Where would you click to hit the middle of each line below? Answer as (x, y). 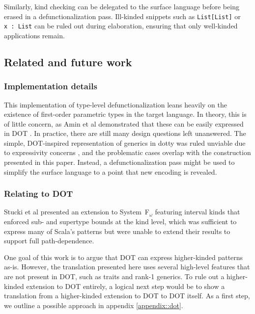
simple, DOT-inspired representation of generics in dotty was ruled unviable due (125, 143)
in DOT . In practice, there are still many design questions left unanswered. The (125, 133)
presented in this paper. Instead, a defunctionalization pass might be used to (119, 162)
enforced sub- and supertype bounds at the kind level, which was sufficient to (120, 222)
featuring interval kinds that (198, 212)
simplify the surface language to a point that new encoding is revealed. (111, 171)
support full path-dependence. (49, 241)
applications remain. (34, 35)
